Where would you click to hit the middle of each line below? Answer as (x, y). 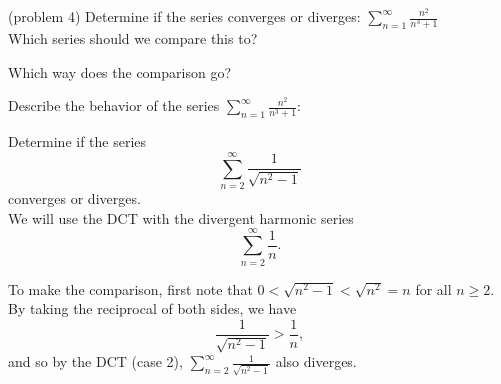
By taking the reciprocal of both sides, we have (152, 308)
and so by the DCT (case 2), (95, 361)
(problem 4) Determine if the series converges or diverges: (184, 16)
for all (433, 288)
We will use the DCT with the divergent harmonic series (181, 217)
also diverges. (316, 361)
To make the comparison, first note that (130, 288)
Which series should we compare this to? (133, 38)
